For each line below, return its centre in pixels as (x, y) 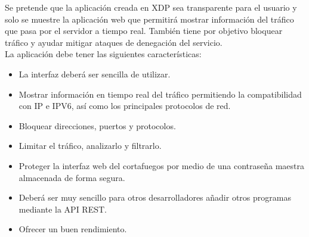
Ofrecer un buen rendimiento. (73, 229)
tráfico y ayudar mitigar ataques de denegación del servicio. (114, 42)
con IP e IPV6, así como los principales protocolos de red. (125, 106)
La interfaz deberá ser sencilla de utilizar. (95, 74)
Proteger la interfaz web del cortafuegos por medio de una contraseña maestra (162, 165)
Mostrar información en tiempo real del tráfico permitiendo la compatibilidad (160, 94)
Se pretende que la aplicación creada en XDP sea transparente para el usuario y (151, 7)
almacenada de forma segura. (72, 177)
